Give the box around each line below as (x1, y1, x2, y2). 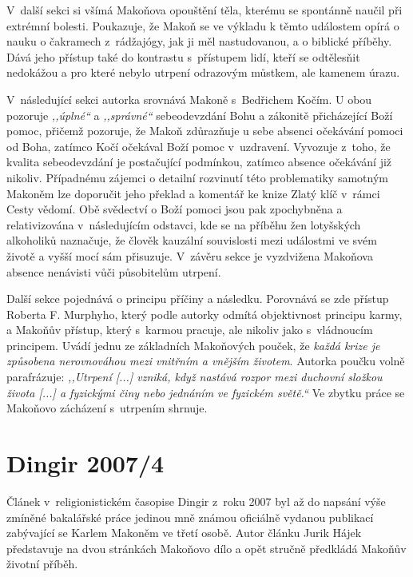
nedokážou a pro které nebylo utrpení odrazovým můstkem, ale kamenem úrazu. (6, 64, 400, 81)
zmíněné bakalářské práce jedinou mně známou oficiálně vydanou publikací (6, 508, 374, 525)
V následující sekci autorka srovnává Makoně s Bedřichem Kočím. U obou (6, 90, 372, 107)
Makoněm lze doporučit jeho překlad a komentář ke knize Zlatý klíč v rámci (6, 185, 380, 201)
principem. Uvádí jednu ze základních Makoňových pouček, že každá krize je (6, 336, 380, 353)
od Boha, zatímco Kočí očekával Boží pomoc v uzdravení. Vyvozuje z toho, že (6, 137, 391, 154)
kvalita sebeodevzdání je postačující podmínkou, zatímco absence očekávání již (6, 153, 392, 170)
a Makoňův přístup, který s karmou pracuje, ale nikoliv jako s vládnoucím (6, 321, 373, 338)
